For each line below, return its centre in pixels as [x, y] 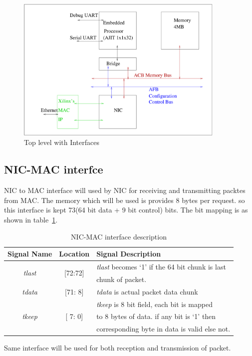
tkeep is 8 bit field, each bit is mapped [154, 304]
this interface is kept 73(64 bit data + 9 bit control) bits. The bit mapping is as [126, 210]
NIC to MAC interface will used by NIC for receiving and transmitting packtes [125, 190]
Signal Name [30, 254]
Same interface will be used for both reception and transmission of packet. [118, 348]
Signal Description [129, 254]
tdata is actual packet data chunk [147, 291]
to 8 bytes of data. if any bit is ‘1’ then [156, 316]
